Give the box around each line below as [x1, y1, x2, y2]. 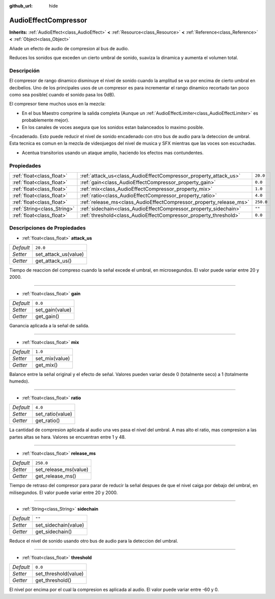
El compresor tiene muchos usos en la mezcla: [9, 101, 106, 107]
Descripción [9, 67, 40, 74]
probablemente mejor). [22, 117, 70, 123]
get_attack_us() [35, 258, 72, 265]
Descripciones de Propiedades [9, 224, 86, 231]
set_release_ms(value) [35, 466, 89, 473]
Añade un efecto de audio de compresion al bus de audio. [9, 45, 129, 51]
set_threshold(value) [35, 570, 84, 577]
